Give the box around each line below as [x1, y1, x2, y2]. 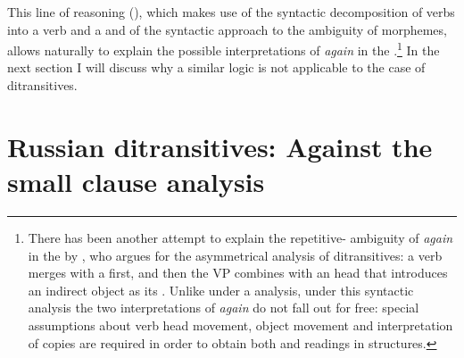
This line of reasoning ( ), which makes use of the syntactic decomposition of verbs [7, 3, 455, 21]
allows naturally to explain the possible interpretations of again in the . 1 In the [7, 38, 440, 59]
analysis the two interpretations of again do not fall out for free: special [28, 298, 419, 317]
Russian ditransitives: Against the [7, 128, 433, 164]
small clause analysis [7, 163, 265, 199]
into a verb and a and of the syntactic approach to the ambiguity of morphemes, [7, 20, 447, 38]
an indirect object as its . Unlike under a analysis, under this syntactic [28, 280, 414, 299]
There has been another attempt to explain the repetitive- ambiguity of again [28, 228, 453, 246]
